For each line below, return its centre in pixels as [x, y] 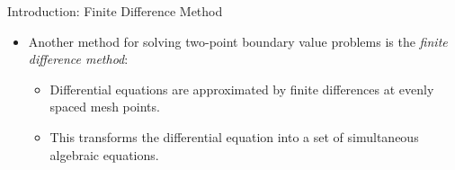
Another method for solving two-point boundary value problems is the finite [238, 41]
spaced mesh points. [105, 107]
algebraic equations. [104, 154]
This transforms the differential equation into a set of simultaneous [234, 136]
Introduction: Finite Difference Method [115, 11]
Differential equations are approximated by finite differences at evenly [242, 89]
